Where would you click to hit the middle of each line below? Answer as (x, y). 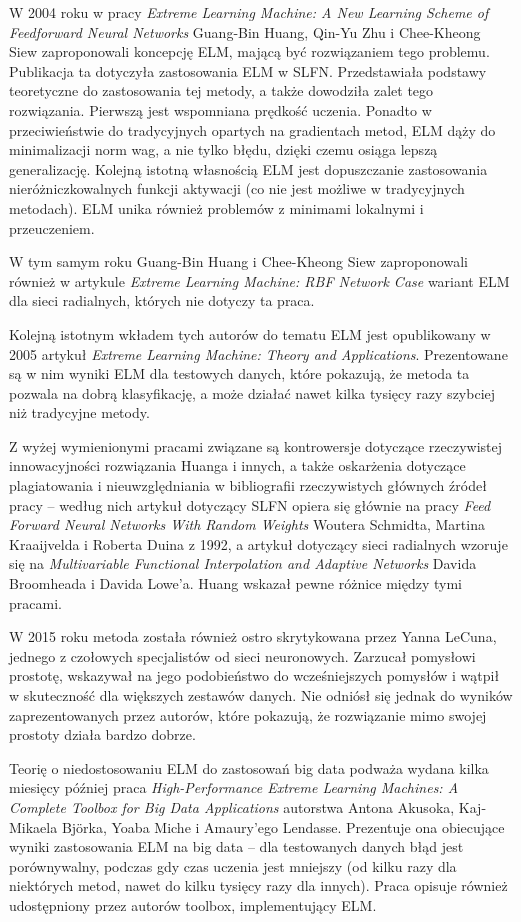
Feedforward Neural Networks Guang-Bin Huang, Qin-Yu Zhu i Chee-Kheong (245, 31)
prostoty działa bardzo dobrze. (102, 734)
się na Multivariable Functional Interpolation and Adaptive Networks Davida (243, 563)
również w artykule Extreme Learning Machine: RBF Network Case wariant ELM (259, 280)
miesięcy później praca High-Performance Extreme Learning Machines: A (234, 787)
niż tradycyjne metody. (79, 412)
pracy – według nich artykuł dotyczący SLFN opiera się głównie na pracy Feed (250, 504)
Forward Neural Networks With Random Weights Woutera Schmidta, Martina (247, 524)
